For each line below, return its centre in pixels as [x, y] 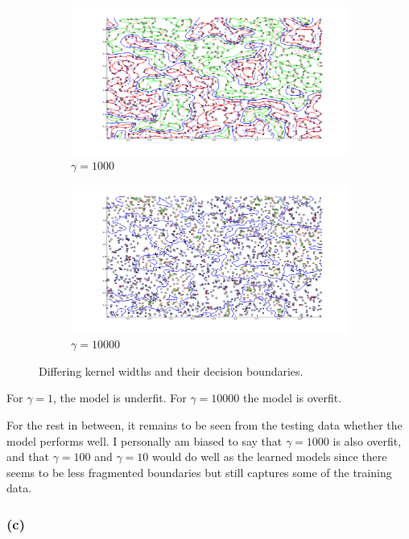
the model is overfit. [292, 398]
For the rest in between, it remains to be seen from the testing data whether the [204, 425]
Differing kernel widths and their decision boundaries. [171, 370]
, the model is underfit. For [120, 398]
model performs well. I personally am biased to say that [145, 440]
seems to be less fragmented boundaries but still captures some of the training [199, 472]
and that [28, 457]
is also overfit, [367, 440]
